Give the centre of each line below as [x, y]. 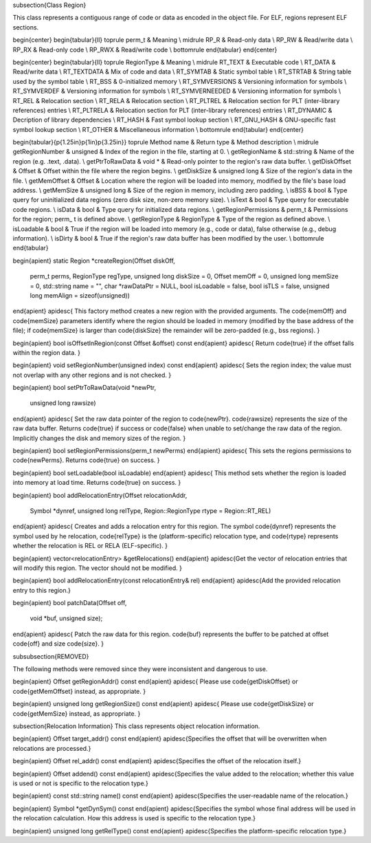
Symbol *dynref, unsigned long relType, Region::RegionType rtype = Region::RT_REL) [150, 511]
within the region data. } [46, 352]
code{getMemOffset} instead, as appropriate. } [79, 691]
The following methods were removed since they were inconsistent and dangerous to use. [140, 669]
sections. [26, 27]
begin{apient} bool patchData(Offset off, [70, 603]
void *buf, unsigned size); [66, 618]
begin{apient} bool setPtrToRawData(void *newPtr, [85, 388]
